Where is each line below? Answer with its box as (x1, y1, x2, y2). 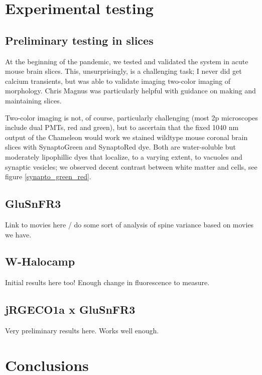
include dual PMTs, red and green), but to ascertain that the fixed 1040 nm (5, 122, 239, 133)
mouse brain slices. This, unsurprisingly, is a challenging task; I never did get (5, 66, 242, 76)
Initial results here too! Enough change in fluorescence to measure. (5, 277, 210, 288)
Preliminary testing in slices (5, 32, 154, 48)
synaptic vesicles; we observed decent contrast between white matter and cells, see (5, 161, 257, 172)
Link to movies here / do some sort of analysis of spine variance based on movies (5, 219, 254, 229)
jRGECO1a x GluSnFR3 (5, 302, 136, 317)
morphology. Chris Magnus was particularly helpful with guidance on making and (5, 85, 256, 96)
